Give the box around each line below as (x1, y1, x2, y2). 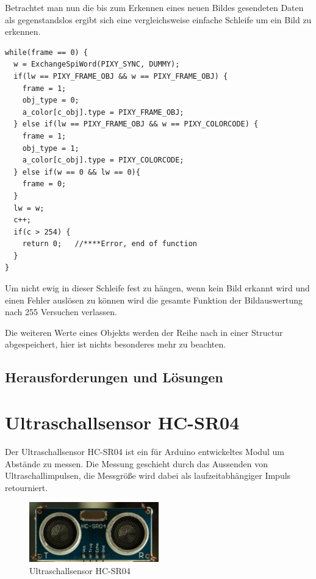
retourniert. (5, 481, 48, 493)
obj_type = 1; (22, 144, 79, 153)
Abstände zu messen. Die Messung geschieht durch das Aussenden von (5, 457, 268, 470)
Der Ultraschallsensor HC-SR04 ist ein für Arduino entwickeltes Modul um (5, 445, 284, 457)
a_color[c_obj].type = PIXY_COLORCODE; (22, 156, 184, 165)
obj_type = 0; (22, 96, 79, 105)
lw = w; (13, 203, 45, 213)
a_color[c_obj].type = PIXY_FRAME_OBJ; (22, 107, 184, 117)
